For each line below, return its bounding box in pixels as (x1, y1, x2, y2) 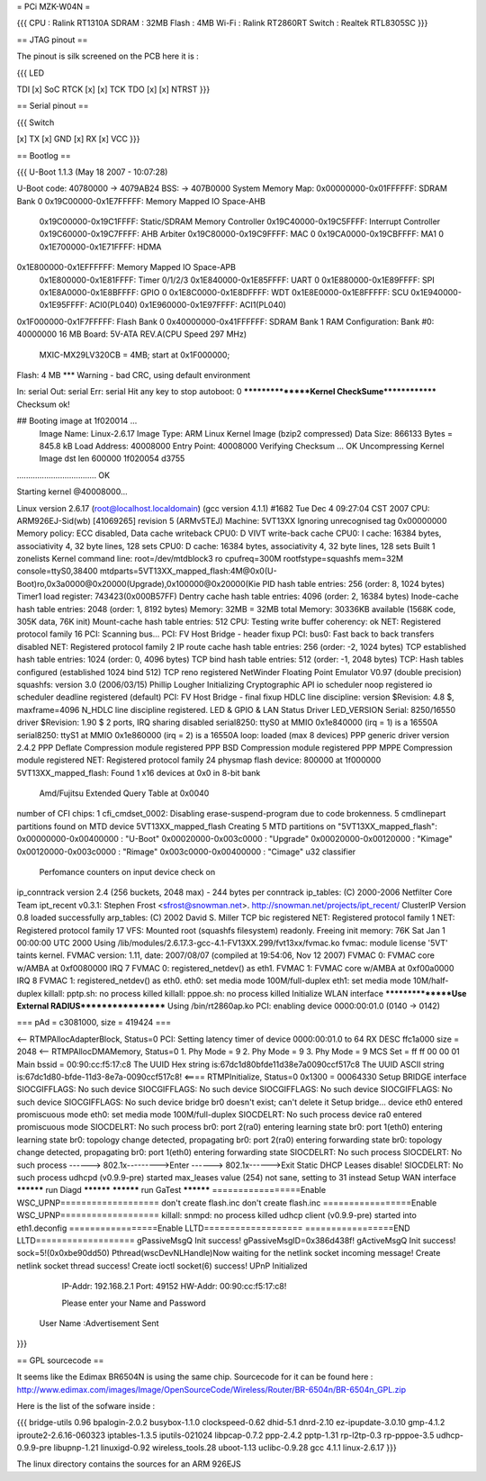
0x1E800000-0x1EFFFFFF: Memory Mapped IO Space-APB (16, 262, 236, 273)
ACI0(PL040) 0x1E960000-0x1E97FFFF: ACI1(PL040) (88, 300, 287, 311)
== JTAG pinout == (16, 34, 88, 45)
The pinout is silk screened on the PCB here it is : (16, 50, 200, 62)
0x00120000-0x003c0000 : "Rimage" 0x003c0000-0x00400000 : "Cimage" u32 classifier (16, 846, 356, 857)
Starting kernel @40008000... (16, 486, 128, 497)
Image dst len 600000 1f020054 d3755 (39, 453, 185, 464)
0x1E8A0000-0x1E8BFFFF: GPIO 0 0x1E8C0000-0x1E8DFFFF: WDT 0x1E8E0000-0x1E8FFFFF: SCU (39, 287, 409, 298)
